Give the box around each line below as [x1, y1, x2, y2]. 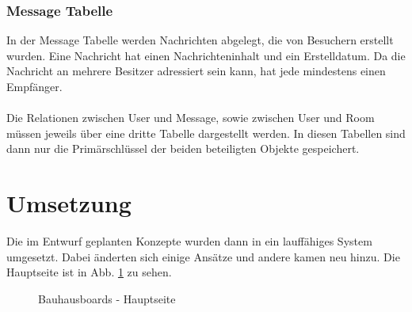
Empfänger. [6, 78, 63, 94]
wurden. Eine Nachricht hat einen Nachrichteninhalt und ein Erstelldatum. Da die [6, 47, 406, 63]
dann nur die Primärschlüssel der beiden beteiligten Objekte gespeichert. [6, 140, 360, 157]
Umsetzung [6, 187, 132, 219]
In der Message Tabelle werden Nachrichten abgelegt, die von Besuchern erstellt [6, 32, 394, 48]
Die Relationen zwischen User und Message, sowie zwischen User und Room [6, 109, 375, 126]
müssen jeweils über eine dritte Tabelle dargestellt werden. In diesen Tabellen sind [6, 124, 406, 141]
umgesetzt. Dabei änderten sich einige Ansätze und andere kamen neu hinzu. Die [6, 248, 400, 264]
